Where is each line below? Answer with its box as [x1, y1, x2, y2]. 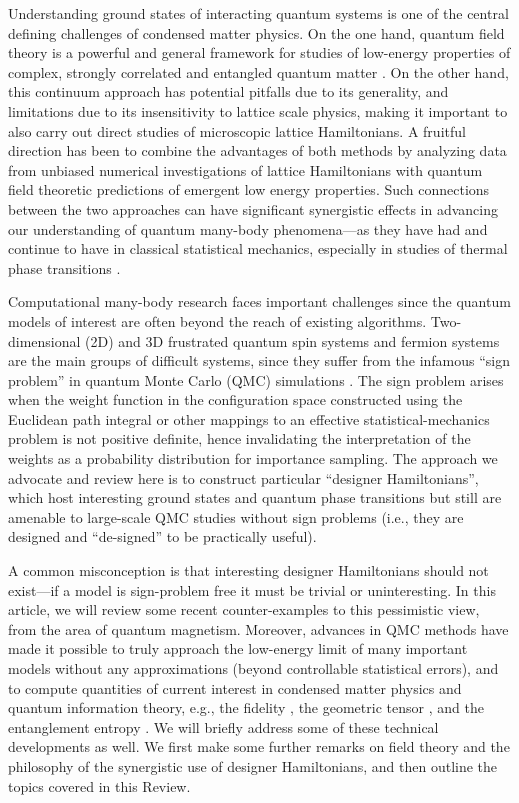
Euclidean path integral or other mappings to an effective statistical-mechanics [8, 408, 490, 429]
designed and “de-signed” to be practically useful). [8, 526, 317, 547]
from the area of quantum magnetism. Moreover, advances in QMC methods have [8, 618, 509, 639]
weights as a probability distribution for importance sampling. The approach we [8, 448, 498, 469]
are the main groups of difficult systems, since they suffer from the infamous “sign [8, 350, 511, 371]
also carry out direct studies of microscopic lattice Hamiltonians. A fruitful [8, 120, 466, 141]
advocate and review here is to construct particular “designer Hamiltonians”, [8, 467, 479, 488]
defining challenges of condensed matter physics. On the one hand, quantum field [8, 22, 505, 43]
